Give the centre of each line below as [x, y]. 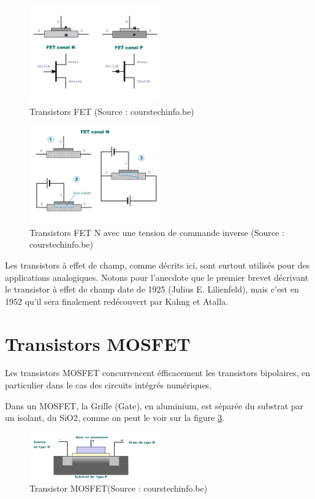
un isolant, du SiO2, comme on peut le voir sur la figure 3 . [115, 418]
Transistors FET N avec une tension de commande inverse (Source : [157, 232]
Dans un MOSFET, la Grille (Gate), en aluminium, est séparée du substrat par [154, 405]
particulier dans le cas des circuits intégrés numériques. [108, 385]
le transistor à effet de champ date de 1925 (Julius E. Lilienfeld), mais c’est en [152, 289]
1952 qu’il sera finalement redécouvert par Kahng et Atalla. [117, 301]
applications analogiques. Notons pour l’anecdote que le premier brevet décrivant [157, 277]
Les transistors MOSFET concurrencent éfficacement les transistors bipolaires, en [158, 373]
